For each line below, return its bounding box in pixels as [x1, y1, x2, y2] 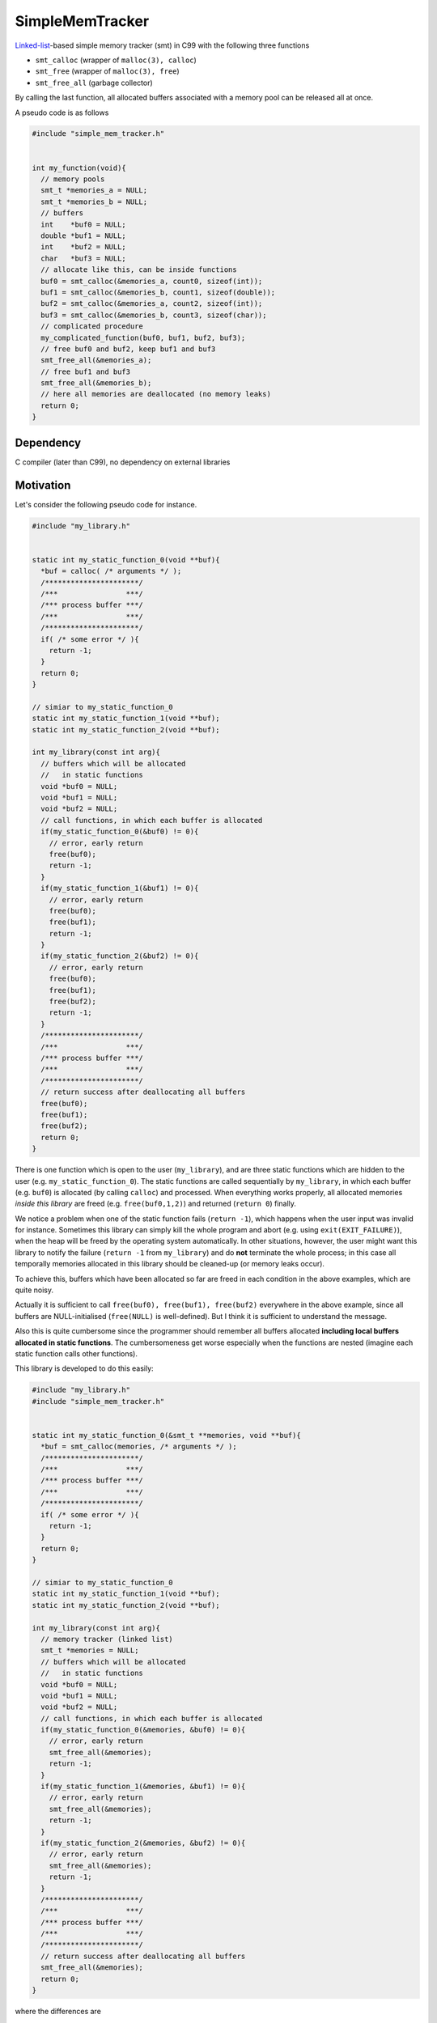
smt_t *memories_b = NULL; [40, 197, 148, 206]
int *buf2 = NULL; [40, 243, 127, 252]
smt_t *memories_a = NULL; [40, 186, 148, 195]
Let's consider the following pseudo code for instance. [15, 499, 197, 509]
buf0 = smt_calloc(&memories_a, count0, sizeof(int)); [40, 276, 263, 286]
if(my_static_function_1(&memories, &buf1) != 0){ [40, 1782, 246, 1792]
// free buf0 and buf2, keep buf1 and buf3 [40, 344, 216, 354]
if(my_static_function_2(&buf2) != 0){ [40, 952, 199, 961]
